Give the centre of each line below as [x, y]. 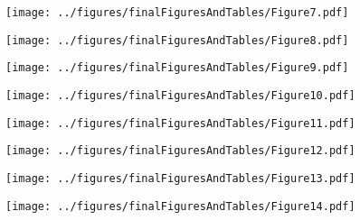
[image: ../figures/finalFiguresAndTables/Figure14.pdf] [180, 206]
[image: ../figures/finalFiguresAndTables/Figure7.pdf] [177, 13]
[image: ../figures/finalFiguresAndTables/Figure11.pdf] [180, 123]
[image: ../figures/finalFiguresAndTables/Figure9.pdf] [177, 68]
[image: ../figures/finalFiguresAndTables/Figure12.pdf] [180, 151]
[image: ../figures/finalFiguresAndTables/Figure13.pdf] [180, 178]
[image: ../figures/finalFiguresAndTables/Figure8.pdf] [177, 40]
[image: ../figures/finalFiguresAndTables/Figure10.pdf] [180, 95]
